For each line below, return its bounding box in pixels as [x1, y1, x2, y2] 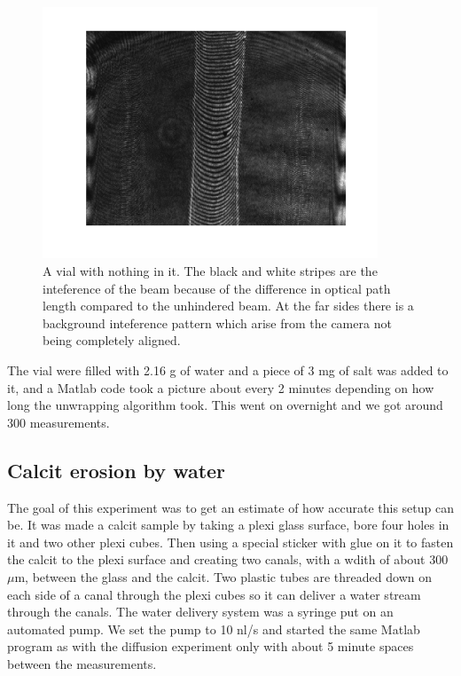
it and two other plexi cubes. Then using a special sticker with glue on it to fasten [7, 532, 454, 551]
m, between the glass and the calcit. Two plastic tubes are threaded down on [14, 567, 432, 586]
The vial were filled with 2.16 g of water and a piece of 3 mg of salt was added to [7, 361, 449, 380]
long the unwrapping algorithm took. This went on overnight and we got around [7, 396, 443, 414]
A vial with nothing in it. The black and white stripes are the [43, 262, 378, 280]
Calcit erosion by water [7, 456, 226, 483]
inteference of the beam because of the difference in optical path [43, 279, 391, 297]
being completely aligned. [43, 331, 181, 350]
